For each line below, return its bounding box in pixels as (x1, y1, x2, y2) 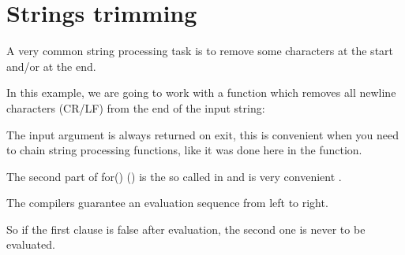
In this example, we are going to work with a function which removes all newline (6, 84, 396, 101)
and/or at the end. (6, 57, 96, 74)
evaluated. (6, 236, 55, 253)
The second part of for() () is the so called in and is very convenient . (6, 168, 342, 184)
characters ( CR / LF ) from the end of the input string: (6, 99, 265, 116)
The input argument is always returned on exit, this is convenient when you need (6, 126, 399, 142)
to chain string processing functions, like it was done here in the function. (6, 142, 362, 158)
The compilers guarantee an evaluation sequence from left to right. (6, 194, 328, 211)
